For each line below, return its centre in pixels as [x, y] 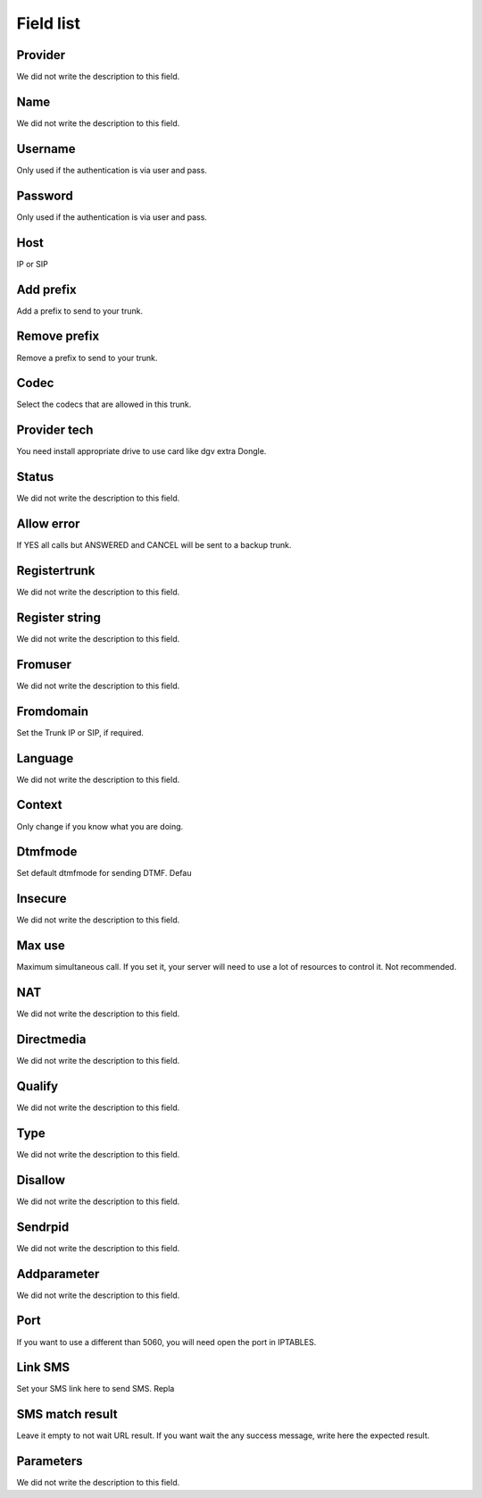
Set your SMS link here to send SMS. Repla [96, 1389]
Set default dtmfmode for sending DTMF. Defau [104, 873]
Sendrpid [43, 1227]
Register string [59, 617]
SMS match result [67, 1414]
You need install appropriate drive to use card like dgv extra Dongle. [141, 451]
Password [45, 195]
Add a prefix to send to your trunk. [79, 311]
